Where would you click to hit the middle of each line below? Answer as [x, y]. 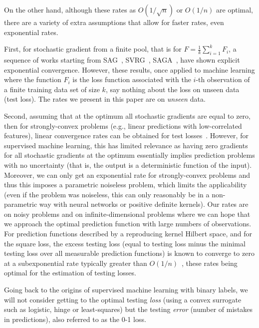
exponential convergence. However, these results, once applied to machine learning [129, 69]
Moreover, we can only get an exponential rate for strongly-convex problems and [127, 175]
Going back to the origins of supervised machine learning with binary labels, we [126, 290]
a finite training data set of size [52, 89]
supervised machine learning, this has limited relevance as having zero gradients [126, 145]
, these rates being [210, 263]
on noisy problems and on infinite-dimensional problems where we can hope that [127, 214]
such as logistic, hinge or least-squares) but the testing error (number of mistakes [129, 309]
